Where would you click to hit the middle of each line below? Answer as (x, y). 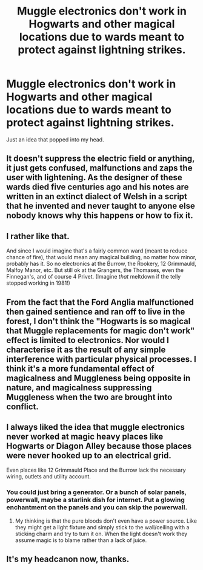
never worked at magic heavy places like (85, 436)
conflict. (23, 406)
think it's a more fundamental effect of (80, 368)
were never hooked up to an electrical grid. (89, 456)
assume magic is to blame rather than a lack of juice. (81, 540)
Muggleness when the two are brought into (89, 397)
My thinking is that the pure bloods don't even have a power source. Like (106, 521)
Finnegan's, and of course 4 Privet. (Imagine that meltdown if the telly (94, 277)
